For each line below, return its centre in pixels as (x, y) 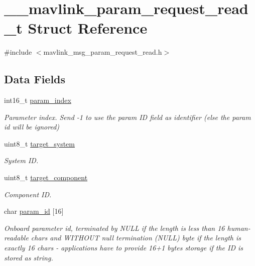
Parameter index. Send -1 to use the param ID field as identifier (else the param (127, 117)
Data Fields (35, 79)
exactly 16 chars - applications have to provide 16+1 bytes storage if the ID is (124, 248)
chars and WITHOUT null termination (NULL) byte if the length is (136, 238)
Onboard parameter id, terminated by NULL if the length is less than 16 (114, 228)
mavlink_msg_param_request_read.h (103, 52)
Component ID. (28, 194)
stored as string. (29, 257)
